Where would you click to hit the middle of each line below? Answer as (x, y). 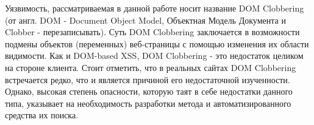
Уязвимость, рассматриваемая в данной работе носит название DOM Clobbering (155, 8)
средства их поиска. (42, 115)
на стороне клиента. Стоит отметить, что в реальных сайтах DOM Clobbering (151, 67)
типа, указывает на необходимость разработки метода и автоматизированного (148, 103)
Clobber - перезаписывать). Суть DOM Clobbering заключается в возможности (152, 32)
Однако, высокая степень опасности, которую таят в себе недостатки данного (149, 91)
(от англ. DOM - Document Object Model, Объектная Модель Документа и (145, 20)
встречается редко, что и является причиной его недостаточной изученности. (148, 79)
